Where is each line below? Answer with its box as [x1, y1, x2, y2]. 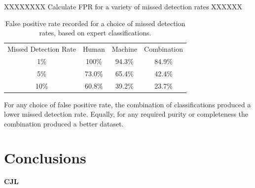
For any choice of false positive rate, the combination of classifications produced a [4, 99, 251, 109]
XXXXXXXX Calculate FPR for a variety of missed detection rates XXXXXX [4, 1, 243, 11]
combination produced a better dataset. [4, 118, 124, 128]
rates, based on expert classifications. [39, 28, 151, 38]
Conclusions [4, 147, 86, 167]
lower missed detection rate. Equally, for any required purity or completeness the [4, 109, 249, 119]
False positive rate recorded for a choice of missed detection [5, 18, 185, 28]
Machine [111, 44, 138, 54]
